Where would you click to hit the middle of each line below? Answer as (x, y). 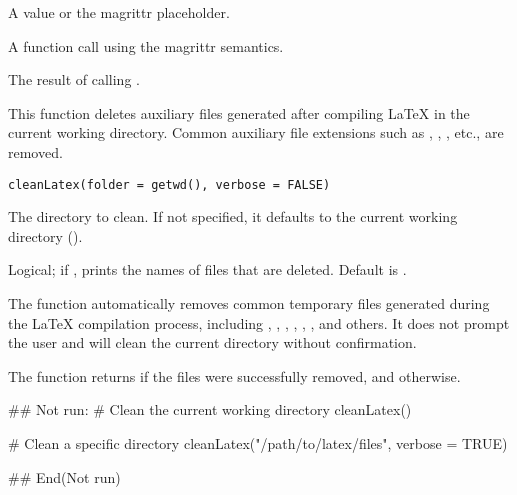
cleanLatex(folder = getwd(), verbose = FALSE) (169, 184)
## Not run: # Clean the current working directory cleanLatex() (210, 409)
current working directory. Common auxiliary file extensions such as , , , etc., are (256, 132)
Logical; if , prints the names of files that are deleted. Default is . (207, 269)
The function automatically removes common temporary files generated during (249, 303)
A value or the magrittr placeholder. (119, 12)
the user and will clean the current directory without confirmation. (212, 342)
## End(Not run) (64, 476)
